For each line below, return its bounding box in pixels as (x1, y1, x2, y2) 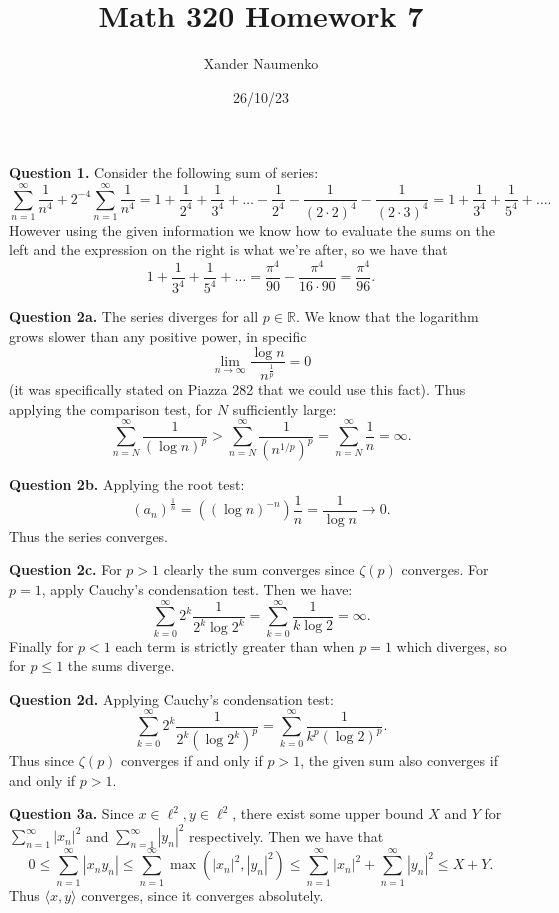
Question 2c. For (9, 559, 122, 580)
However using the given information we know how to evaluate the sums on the (9, 219, 495, 240)
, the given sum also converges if (300, 750, 498, 771)
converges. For (401, 559, 489, 580)
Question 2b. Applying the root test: (9, 474, 245, 495)
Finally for (9, 635, 74, 656)
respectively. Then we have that (189, 825, 384, 846)
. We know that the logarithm (295, 306, 479, 327)
